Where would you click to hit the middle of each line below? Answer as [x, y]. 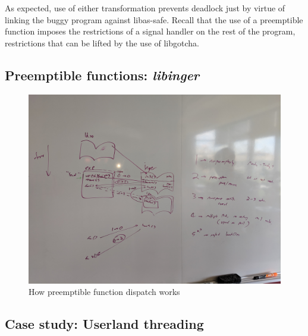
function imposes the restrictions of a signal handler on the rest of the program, [150, 31]
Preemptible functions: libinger [102, 75]
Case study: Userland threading [104, 324]
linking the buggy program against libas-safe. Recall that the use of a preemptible [154, 19]
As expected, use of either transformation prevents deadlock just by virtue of [145, 8]
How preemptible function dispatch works [104, 292]
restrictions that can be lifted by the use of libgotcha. [102, 43]
